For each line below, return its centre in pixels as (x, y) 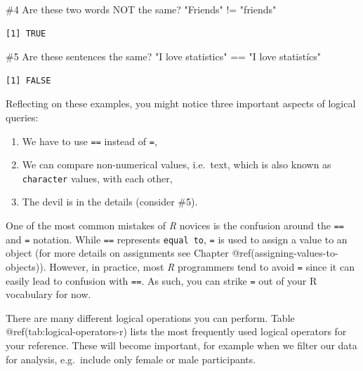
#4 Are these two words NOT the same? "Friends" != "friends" (141, 9)
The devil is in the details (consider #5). (110, 202)
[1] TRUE (26, 33)
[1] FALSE (28, 80)
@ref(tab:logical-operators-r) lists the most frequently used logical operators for (176, 331)
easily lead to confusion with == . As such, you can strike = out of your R (161, 280)
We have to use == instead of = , (90, 141)
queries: (22, 117)
